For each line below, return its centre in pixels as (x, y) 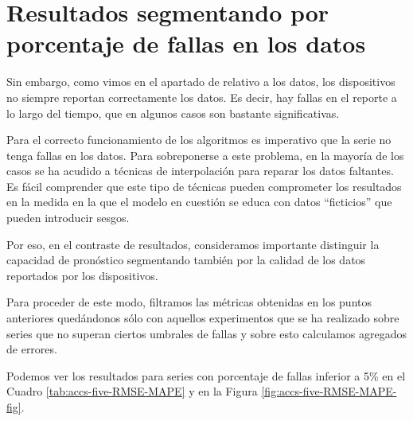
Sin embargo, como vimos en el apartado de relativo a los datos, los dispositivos (201, 82)
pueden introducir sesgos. (68, 218)
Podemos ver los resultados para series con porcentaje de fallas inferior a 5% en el (206, 375)
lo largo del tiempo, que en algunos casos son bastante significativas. (173, 113)
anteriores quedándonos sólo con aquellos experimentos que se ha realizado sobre (203, 318)
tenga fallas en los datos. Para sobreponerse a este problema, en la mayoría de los (205, 155)
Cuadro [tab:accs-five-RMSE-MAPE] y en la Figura (132, 391)
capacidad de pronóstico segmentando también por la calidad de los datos (186, 260)
